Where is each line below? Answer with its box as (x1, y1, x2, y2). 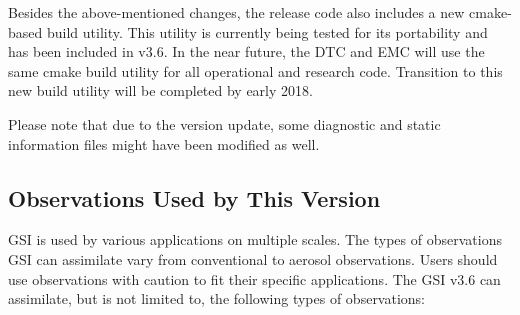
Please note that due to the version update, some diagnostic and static (8, 113, 441, 134)
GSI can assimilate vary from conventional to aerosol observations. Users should (8, 248, 498, 269)
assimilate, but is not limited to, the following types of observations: (8, 288, 426, 309)
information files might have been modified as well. (8, 133, 320, 154)
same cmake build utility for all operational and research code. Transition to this (8, 60, 503, 81)
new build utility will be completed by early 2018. (8, 80, 313, 101)
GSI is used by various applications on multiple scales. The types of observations (8, 229, 502, 250)
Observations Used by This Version (8, 182, 381, 213)
